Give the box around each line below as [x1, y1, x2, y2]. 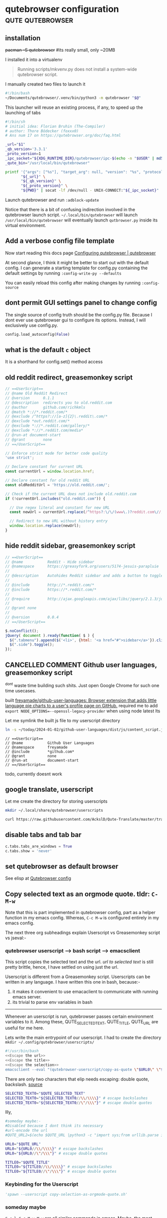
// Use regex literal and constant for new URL [9, 505, 110, 510]
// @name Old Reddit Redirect [5, 391, 68, 396]
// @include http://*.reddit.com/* [5, 582, 94, 587]
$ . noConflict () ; [5, 628, 39, 633]
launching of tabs [5, 109, 41, 115]
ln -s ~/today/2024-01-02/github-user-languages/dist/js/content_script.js [5, 727, 166, 732]
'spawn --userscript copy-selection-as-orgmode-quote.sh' [5, 1192, 128, 1197]
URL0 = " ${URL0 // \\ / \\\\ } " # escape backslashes [5, 1146, 103, 1151]
